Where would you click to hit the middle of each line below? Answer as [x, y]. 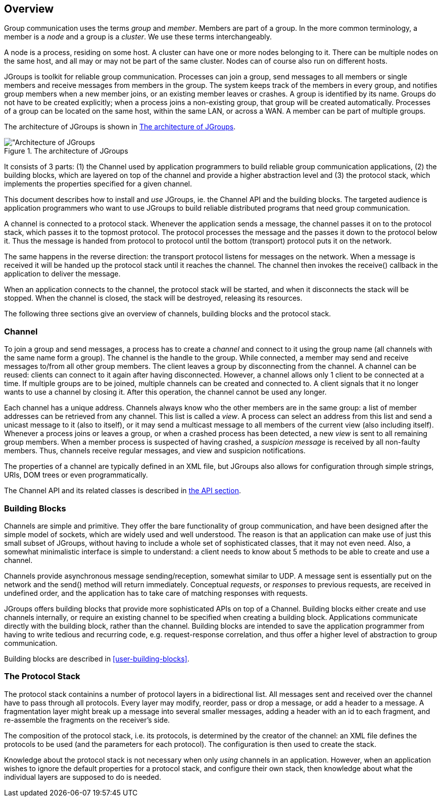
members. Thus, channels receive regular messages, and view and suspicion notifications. [155, 451]
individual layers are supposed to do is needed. [83, 777]
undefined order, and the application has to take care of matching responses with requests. [156, 593]
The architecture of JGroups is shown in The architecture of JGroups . [120, 127]
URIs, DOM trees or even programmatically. [76, 475]
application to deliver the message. [62, 274]
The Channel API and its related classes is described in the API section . [122, 491]
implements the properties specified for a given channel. [98, 184]
